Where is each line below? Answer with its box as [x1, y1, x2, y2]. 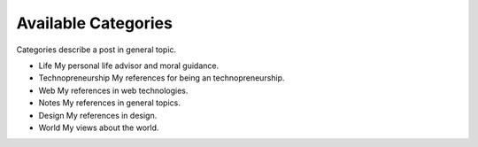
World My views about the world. [38, 122, 159, 133]
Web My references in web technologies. [38, 85, 189, 96]
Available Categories [16, 13, 173, 33]
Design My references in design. [38, 110, 158, 120]
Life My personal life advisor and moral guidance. [38, 60, 220, 71]
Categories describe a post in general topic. [16, 44, 177, 55]
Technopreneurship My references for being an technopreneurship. [38, 73, 285, 83]
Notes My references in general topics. [38, 97, 181, 108]
